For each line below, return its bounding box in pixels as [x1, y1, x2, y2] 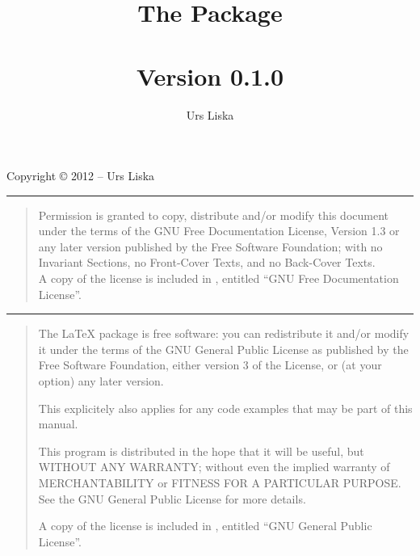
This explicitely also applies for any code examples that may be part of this [38, 399, 413, 416]
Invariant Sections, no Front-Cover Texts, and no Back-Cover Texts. [38, 254, 376, 271]
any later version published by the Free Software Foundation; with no [38, 238, 383, 255]
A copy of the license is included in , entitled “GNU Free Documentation [38, 270, 399, 287]
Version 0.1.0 [136, 59, 284, 92]
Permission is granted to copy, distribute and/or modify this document [38, 206, 389, 223]
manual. [38, 415, 78, 432]
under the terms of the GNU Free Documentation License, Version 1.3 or [38, 222, 400, 239]
